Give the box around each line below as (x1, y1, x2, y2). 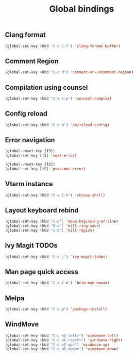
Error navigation (5, 136, 55, 144)
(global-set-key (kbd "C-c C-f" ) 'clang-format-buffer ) (5, 44, 121, 49)
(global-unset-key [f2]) (5, 162, 55, 167)
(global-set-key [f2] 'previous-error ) (5, 166, 86, 171)
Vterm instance (5, 180, 53, 188)
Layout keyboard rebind (5, 206, 79, 214)
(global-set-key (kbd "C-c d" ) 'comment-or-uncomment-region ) (5, 70, 134, 75)
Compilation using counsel (5, 83, 88, 92)
